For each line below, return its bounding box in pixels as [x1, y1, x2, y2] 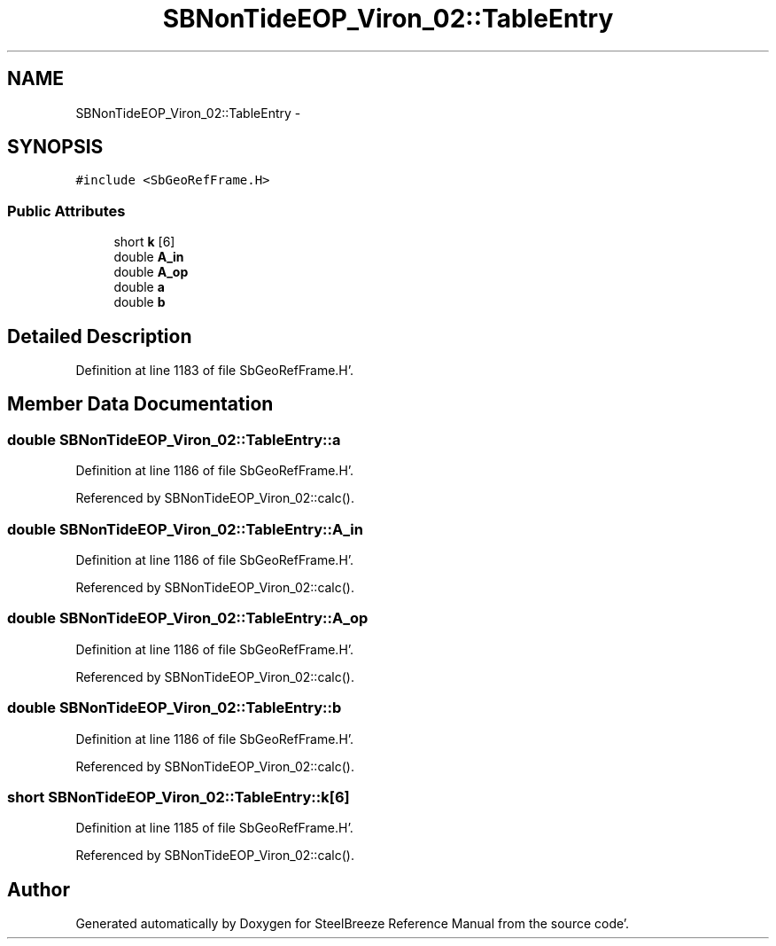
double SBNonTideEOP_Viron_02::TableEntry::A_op [7, 609, 369, 628]
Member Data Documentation [7, 393, 274, 416]
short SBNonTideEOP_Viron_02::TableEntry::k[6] [7, 787, 350, 806]
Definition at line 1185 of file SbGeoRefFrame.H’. [75, 820, 353, 836]
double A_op [113, 264, 189, 280]
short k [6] [113, 234, 175, 250]
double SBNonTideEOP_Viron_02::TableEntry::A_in [7, 520, 363, 538]
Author [7, 878, 70, 901]
